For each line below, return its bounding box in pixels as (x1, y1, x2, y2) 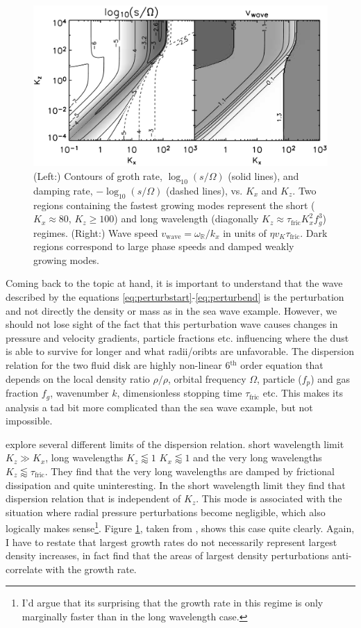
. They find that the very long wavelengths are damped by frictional (44, 463, 335, 478)
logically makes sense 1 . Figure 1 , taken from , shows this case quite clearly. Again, (6, 519, 355, 535)
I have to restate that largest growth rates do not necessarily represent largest (6, 534, 337, 549)
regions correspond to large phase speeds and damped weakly (33, 239, 294, 254)
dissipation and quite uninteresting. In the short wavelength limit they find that (6, 477, 346, 492)
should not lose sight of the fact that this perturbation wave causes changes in (6, 317, 338, 331)
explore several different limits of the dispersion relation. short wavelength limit (6, 436, 344, 451)
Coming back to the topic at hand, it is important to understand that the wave (6, 276, 343, 290)
